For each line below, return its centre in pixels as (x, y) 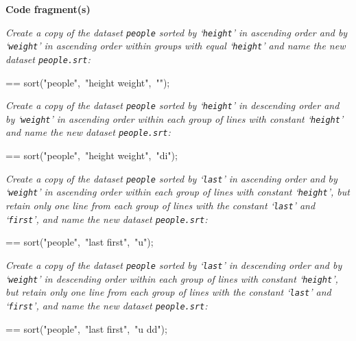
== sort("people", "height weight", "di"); (92, 155)
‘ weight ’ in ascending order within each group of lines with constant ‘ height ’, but (178, 192)
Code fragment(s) (48, 9)
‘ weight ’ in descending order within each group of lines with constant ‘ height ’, (172, 278)
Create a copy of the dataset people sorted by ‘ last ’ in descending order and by (174, 264)
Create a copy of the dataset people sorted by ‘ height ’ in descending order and (173, 105)
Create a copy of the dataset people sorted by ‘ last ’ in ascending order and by (171, 178)
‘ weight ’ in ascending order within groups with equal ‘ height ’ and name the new (176, 46)
